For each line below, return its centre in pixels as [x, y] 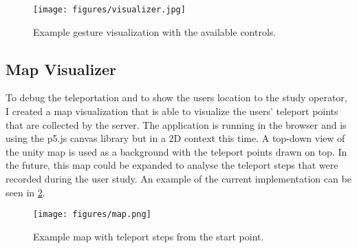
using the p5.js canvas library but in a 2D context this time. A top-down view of [175, 138]
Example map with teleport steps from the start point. [149, 236]
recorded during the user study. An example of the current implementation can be [178, 179]
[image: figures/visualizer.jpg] [109, 10]
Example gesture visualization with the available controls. [155, 31]
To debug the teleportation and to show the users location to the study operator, [176, 97]
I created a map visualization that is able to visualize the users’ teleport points [172, 111]
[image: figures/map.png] [92, 215]
